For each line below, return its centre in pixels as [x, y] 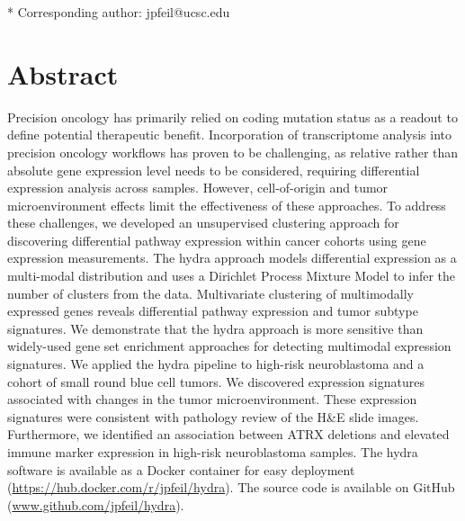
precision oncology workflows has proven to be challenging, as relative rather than [233, 152]
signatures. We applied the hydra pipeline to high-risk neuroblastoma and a [216, 364]
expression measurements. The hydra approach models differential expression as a [232, 258]
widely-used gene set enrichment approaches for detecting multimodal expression [229, 346]
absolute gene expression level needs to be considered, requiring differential [214, 170]
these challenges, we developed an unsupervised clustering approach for [203, 223]
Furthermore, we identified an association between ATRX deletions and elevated [228, 434]
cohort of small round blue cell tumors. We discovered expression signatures [216, 381]
